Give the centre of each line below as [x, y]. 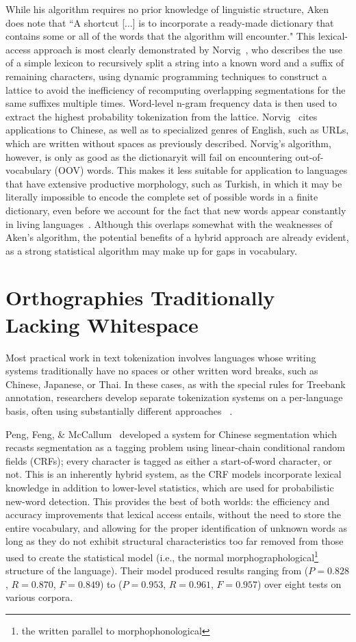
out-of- [309, 156]
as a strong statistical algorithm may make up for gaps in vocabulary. [151, 250]
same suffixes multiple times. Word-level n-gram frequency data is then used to [171, 103]
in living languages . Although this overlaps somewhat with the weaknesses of [169, 223]
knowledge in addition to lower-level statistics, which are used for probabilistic [170, 487]
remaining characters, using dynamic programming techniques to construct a [166, 76]
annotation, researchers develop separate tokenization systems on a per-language [174, 397]
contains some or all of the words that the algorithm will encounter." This [161, 36]
